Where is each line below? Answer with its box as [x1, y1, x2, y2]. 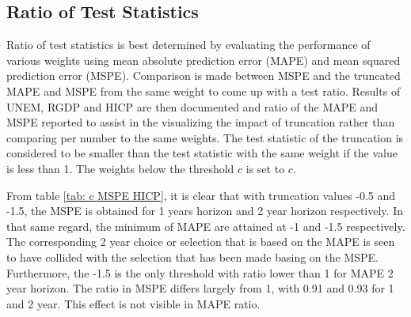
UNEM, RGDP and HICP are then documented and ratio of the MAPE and [6, 98, 379, 115]
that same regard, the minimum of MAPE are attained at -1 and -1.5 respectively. [6, 217, 405, 234]
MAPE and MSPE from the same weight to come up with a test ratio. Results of [6, 82, 401, 99]
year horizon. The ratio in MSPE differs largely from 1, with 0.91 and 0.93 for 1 [6, 280, 394, 296]
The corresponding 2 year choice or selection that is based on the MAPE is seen [6, 233, 395, 250]
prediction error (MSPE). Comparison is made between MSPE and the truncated [6, 67, 401, 84]
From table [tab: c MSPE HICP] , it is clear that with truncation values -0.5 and [6, 187, 396, 203]
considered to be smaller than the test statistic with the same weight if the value [6, 145, 398, 161]
